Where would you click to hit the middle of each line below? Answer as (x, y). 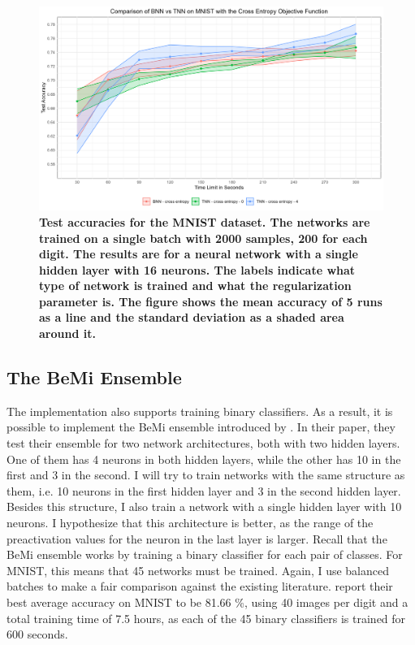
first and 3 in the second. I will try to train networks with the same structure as (206, 475)
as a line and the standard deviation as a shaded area (192, 317)
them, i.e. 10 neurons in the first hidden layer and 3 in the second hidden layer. (204, 490)
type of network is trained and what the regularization (195, 286)
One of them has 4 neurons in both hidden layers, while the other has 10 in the (204, 459)
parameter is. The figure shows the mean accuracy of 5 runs (211, 301)
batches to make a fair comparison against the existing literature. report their (200, 586)
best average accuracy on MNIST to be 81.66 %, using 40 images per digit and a (207, 602)
